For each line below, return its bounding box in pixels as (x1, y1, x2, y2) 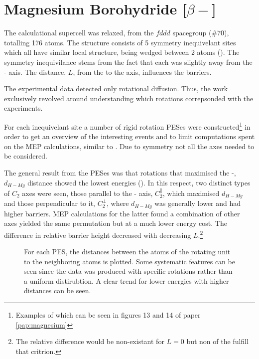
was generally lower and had (154, 198, 241, 208)
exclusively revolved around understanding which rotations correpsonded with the (4, 93, 254, 103)
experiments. (4, 103, 43, 113)
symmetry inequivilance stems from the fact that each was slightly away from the (4, 56, 253, 67)
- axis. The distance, (4, 66, 66, 77)
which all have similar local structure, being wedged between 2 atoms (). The (4, 47, 240, 57)
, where (107, 198, 129, 208)
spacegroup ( (172, 27, 212, 38)
